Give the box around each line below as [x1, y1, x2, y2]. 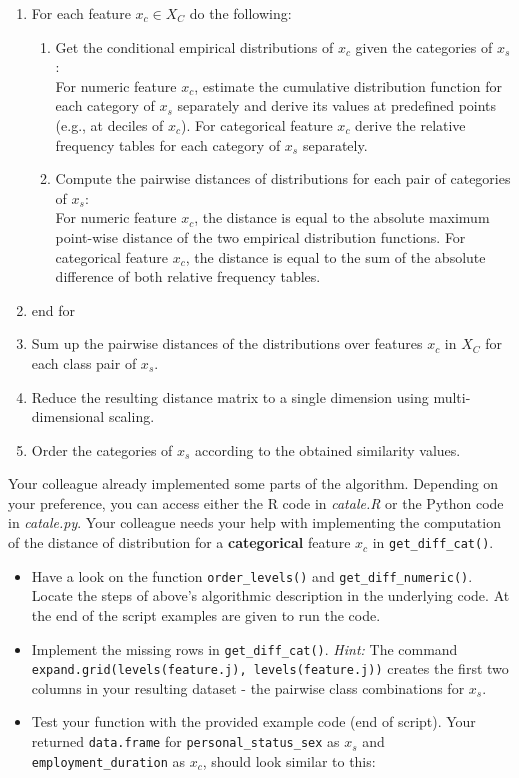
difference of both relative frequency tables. [55, 266, 321, 287]
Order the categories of [31, 439, 173, 460]
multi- [433, 386, 471, 407]
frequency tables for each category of [55, 134, 281, 155]
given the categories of [355, 36, 493, 57]
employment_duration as [31, 750, 186, 771]
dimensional [31, 406, 105, 427]
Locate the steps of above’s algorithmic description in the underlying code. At [31, 585, 510, 606]
